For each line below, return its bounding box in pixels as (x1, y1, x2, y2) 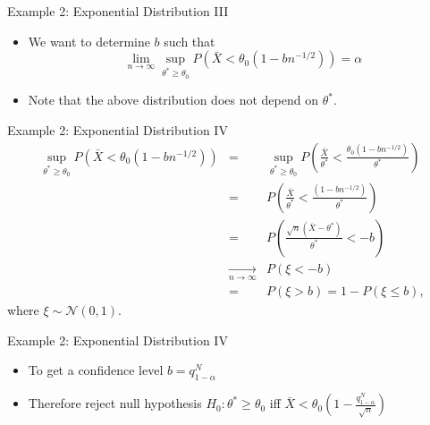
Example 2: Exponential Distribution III (7, 2, 229, 20)
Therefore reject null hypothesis (28, 394, 202, 412)
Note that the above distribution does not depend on (28, 90, 318, 109)
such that (164, 31, 215, 50)
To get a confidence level (28, 361, 164, 379)
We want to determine (28, 31, 150, 50)
